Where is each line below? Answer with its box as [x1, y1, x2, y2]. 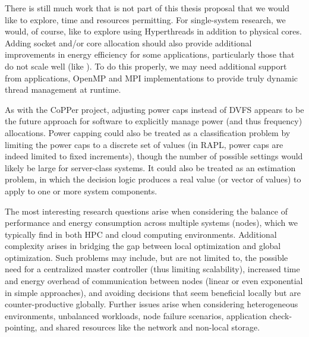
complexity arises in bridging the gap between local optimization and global [5, 240, 281, 252]
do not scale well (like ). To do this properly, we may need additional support [5, 59, 287, 72]
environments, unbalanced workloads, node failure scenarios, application [5, 309, 267, 322]
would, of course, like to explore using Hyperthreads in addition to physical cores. [5, 25, 302, 37]
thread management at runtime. [5, 83, 121, 96]
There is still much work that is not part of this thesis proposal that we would [5, 2, 290, 14]
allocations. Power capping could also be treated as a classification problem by [5, 126, 291, 138]
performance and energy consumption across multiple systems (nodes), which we [5, 216, 298, 229]
